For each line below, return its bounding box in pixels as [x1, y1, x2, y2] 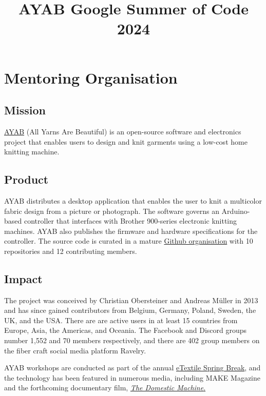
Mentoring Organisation [4, 67, 178, 88]
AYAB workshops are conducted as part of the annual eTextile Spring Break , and [4, 362, 261, 373]
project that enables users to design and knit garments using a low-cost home [4, 136, 248, 147]
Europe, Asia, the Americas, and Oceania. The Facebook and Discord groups [4, 325, 247, 335]
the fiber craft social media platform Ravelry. [4, 345, 146, 355]
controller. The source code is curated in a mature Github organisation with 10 [4, 235, 253, 246]
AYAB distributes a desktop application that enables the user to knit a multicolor [4, 195, 262, 206]
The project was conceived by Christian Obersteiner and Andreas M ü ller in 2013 [4, 294, 258, 305]
